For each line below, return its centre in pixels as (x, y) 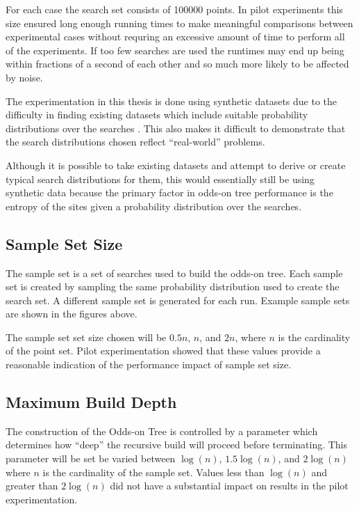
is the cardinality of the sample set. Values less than (153, 472)
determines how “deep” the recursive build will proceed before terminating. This (177, 445)
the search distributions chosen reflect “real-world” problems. (135, 142)
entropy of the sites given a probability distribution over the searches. (154, 206)
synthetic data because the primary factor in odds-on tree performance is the (169, 192)
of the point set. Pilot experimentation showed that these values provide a (163, 351)
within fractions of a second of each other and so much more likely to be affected (177, 64)
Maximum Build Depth (91, 402)
